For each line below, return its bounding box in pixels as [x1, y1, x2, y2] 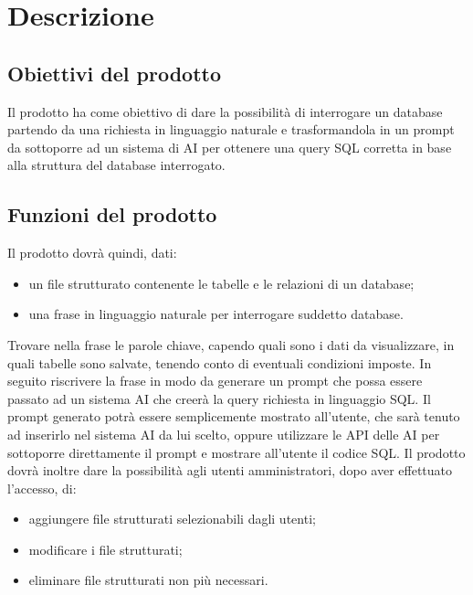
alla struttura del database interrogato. [7, 155, 226, 175]
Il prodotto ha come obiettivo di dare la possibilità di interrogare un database [7, 101, 443, 121]
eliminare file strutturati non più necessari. [28, 570, 268, 590]
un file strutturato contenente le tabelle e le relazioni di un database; [28, 273, 415, 292]
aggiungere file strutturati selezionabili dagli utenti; [28, 509, 316, 528]
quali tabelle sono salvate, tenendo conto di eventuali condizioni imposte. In [7, 353, 432, 372]
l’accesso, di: [7, 478, 77, 497]
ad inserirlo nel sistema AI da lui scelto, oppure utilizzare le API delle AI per [7, 424, 440, 443]
